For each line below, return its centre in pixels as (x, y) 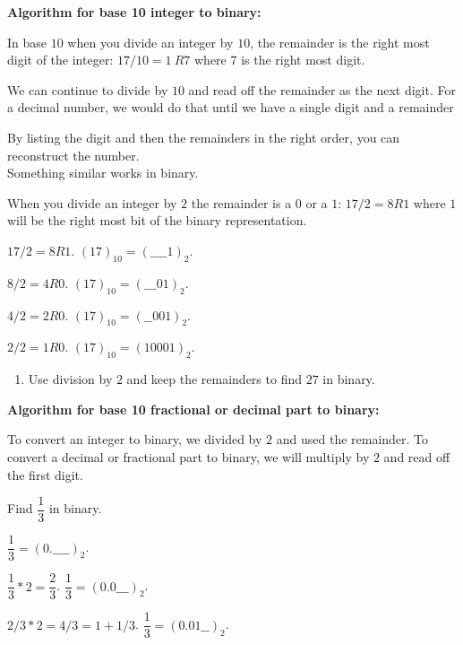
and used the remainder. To (352, 439)
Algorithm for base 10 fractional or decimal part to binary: (193, 409)
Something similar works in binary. (103, 173)
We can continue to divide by (88, 89)
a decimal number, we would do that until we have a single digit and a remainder (231, 107)
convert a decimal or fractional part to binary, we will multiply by (189, 456)
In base (27, 42)
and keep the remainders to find (214, 379)
